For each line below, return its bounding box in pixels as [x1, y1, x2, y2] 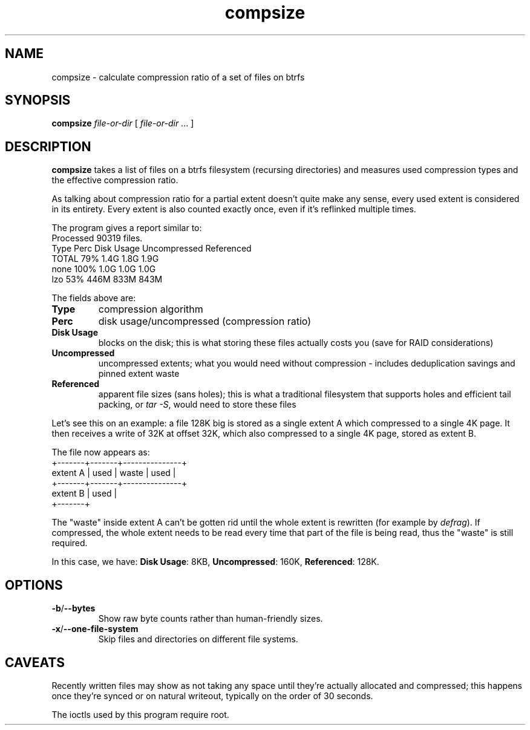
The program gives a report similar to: [51, 223, 202, 233]
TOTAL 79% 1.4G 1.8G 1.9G [51, 253, 159, 264]
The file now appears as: [51, 447, 150, 458]
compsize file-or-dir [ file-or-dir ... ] [51, 118, 194, 129]
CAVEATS [5, 654, 65, 670]
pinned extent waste [98, 368, 180, 379]
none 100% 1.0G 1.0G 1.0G [51, 264, 156, 275]
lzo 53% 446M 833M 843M [51, 274, 163, 285]
